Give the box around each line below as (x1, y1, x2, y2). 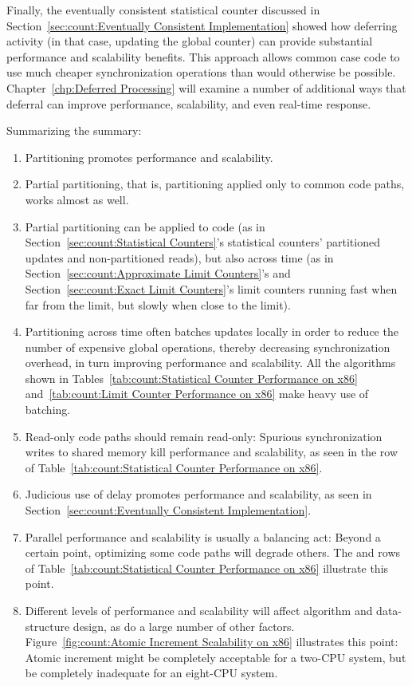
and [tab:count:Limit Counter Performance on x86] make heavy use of (25, 385, 369, 402)
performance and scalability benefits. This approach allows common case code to (6, 48, 400, 65)
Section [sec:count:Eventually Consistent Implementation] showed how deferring (6, 17, 398, 34)
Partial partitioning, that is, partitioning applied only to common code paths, (25, 175, 405, 192)
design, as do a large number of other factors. (73, 617, 295, 634)
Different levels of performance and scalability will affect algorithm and (25, 602, 373, 618)
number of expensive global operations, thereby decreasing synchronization (25, 338, 390, 355)
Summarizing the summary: (6, 122, 142, 139)
